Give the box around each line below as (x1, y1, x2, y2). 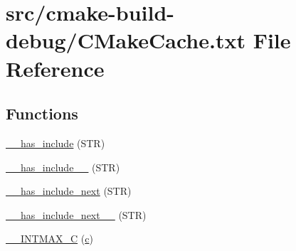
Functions (6, 102, 78, 124)
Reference (6, 53, 105, 82)
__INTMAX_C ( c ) (6, 231, 93, 246)
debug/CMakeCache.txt (6, 26, 245, 55)
